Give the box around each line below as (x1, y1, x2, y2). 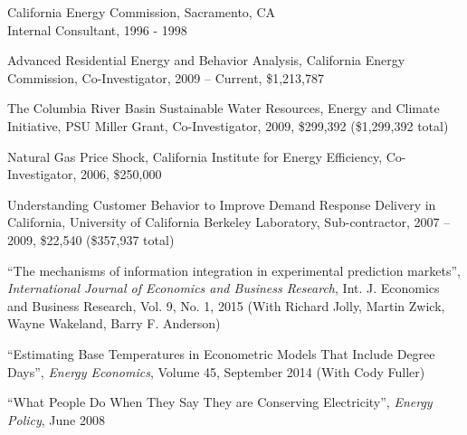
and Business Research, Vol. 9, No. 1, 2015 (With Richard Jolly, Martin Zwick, (7, 296, 445, 315)
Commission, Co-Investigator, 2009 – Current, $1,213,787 (7, 68, 324, 87)
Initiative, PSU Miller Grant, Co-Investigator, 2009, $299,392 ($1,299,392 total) (7, 116, 449, 135)
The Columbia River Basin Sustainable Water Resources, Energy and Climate (7, 99, 440, 118)
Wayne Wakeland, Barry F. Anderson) (7, 314, 221, 333)
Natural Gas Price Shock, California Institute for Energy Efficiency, (7, 147, 383, 165)
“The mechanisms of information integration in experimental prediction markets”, (7, 260, 461, 279)
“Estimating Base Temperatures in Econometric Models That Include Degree (7, 344, 435, 363)
